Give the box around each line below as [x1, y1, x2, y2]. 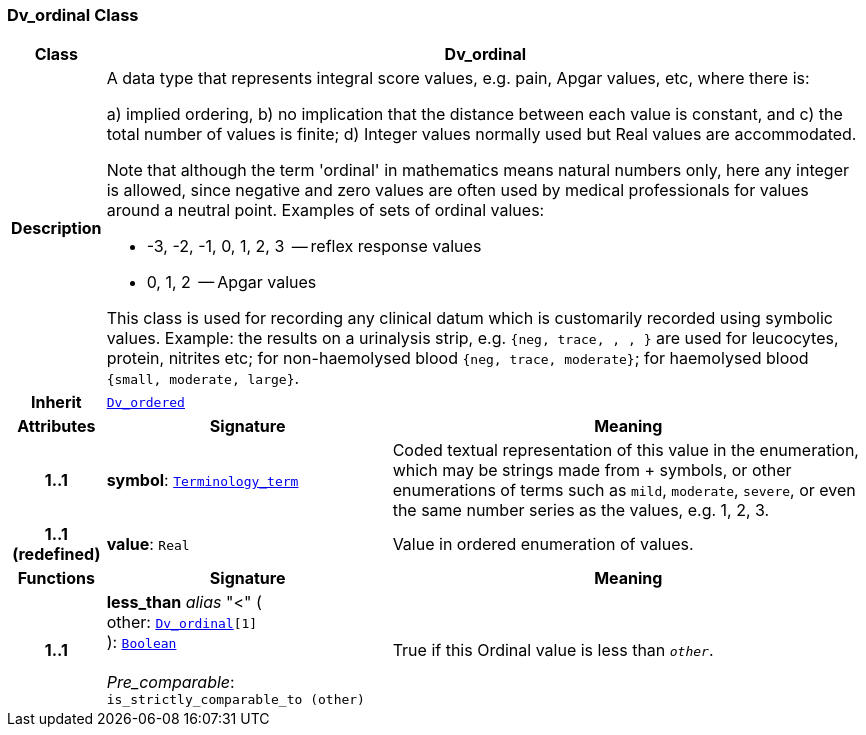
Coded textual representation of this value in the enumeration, [392, 440, 859, 461]
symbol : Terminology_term [106, 470, 299, 491]
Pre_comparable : [106, 672, 235, 693]
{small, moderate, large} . [106, 368, 300, 389]
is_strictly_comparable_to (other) [106, 692, 365, 708]
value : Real [106, 534, 190, 555]
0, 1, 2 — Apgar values [146, 272, 317, 293]
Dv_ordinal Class [7, 5, 139, 25]
